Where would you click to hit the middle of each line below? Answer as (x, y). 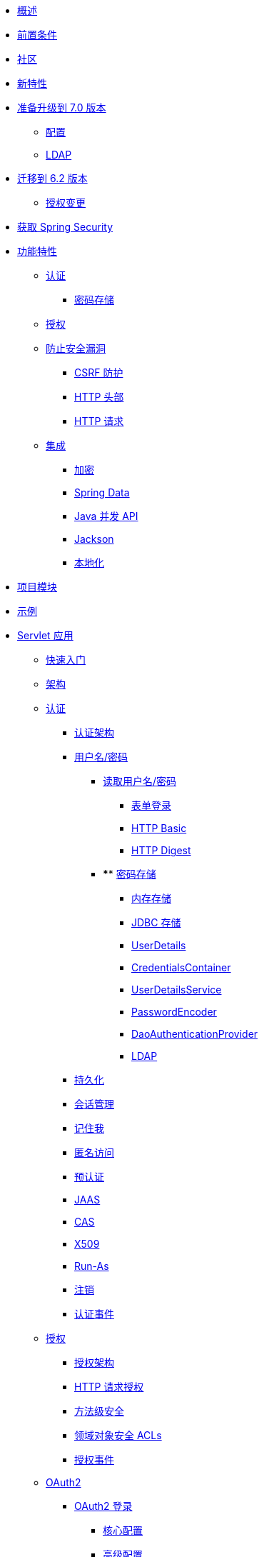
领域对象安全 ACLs (118, 1435)
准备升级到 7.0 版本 (62, 107)
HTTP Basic (159, 828)
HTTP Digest (161, 850)
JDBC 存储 (156, 922)
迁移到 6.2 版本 (52, 178)
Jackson (94, 539)
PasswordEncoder (174, 1012)
